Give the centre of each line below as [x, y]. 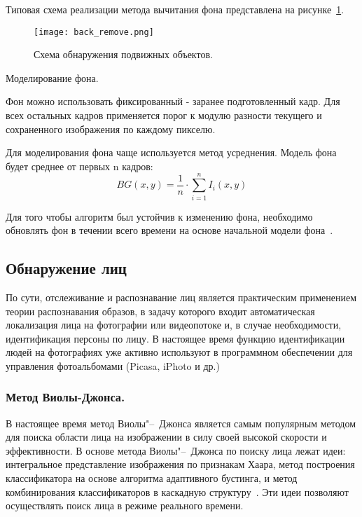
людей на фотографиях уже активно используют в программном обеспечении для [179, 352]
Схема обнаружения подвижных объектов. [123, 54]
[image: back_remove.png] [94, 32]
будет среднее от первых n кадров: [79, 166]
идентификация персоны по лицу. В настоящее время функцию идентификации [175, 338]
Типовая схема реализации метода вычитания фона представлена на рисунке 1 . [175, 9]
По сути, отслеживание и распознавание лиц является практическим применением [181, 297]
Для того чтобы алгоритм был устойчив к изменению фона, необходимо [159, 216]
